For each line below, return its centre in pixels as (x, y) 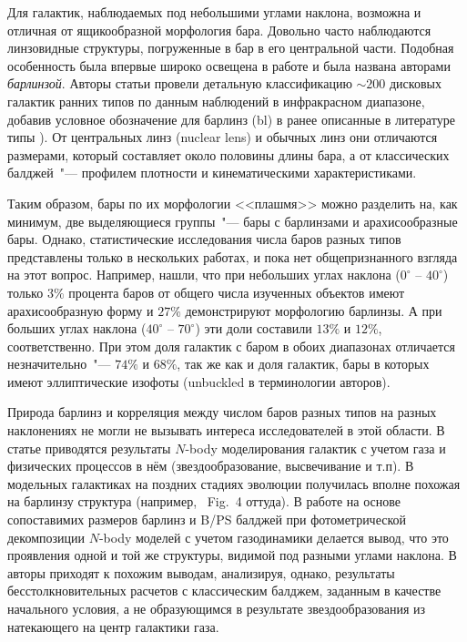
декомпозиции (46, 537)
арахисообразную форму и (81, 310)
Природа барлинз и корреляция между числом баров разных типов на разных (222, 412)
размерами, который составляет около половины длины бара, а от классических (228, 154)
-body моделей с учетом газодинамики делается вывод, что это (274, 537)
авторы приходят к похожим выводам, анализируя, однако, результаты (201, 572)
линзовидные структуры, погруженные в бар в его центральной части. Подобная (231, 48)
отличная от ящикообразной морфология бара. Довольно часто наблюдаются (219, 30)
